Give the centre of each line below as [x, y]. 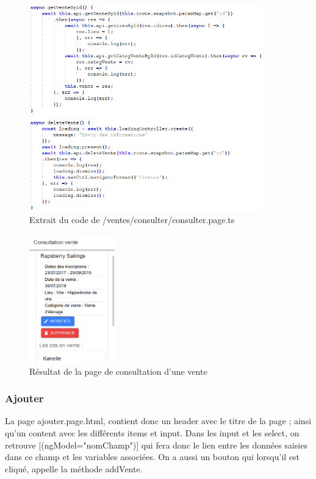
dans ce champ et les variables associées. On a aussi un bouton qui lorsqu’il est [153, 457]
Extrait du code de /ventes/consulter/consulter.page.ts [132, 220]
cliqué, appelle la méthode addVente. [74, 468]
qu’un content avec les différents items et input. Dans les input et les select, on [152, 432]
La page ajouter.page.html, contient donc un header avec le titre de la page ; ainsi [158, 421]
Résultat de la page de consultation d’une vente [118, 371]
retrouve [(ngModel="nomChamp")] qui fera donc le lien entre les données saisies [156, 445]
